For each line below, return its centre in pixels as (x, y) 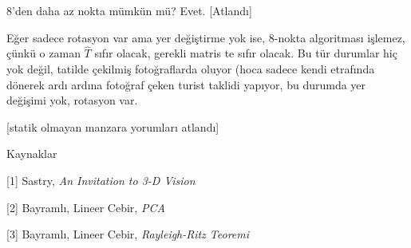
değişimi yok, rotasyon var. (72, 100)
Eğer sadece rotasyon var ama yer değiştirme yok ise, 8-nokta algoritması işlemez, (206, 37)
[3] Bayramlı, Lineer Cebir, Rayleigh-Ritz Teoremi (128, 234)
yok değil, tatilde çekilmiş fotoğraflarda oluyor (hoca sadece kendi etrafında (191, 69)
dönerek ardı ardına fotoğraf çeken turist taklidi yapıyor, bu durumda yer (186, 84)
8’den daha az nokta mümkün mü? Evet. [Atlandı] (129, 10)
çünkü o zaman (43, 53)
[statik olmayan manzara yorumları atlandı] (113, 126)
